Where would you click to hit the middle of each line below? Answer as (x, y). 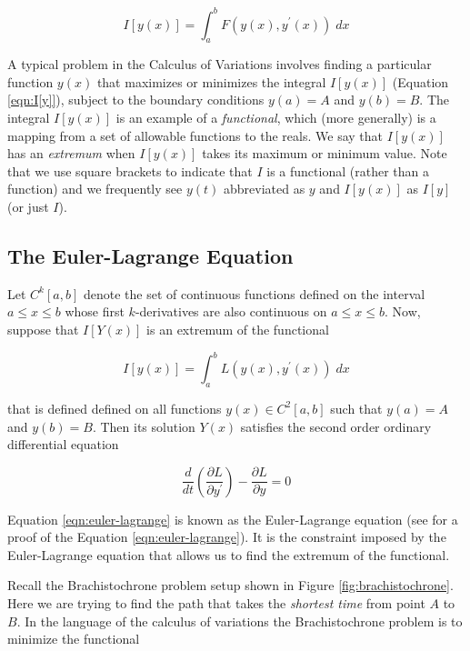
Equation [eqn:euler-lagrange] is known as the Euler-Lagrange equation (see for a (233, 519)
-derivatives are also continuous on (231, 311)
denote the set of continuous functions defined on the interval (254, 293)
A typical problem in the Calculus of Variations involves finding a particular (220, 64)
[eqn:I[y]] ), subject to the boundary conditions (136, 100)
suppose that (43, 330)
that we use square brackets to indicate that (130, 170)
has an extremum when (71, 153)
